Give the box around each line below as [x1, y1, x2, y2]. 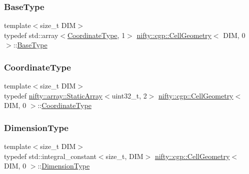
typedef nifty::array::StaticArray [4, 90, 103, 100]
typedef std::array [4, 29, 58, 40]
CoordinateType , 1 [67, 29, 125, 40]
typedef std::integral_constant [4, 150, 96, 161]
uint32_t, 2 [111, 90, 147, 100]
